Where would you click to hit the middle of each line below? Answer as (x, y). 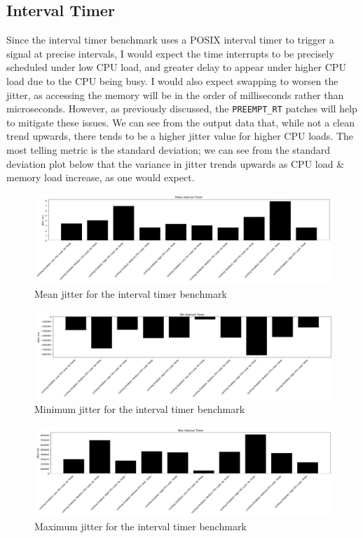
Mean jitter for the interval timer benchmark (131, 294)
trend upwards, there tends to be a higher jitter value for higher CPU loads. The (180, 136)
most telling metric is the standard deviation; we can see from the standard (169, 150)
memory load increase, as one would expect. (101, 177)
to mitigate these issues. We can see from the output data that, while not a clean (180, 122)
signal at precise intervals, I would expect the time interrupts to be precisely (170, 53)
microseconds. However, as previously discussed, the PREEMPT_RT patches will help (182, 109)
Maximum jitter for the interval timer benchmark (141, 526)
